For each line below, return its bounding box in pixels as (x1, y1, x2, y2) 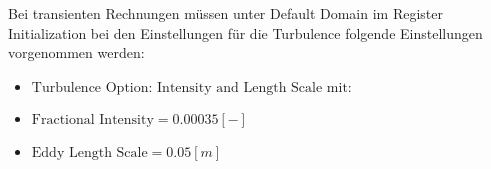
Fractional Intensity (31, 112, 154, 127)
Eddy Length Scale (31, 145, 148, 160)
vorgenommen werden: (8, 42, 145, 63)
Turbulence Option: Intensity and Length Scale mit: (31, 80, 352, 95)
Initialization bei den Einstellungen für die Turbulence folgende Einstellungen (8, 22, 483, 43)
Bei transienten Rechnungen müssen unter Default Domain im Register (8, 3, 443, 23)
